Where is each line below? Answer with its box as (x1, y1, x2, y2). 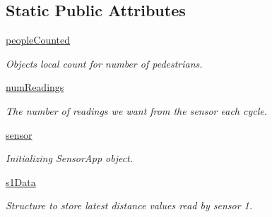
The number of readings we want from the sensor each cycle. (6, 103, 268, 118)
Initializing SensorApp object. (6, 151, 134, 166)
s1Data (6, 174, 36, 189)
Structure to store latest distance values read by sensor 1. (6, 198, 253, 213)
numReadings (6, 80, 64, 94)
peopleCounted (6, 32, 71, 47)
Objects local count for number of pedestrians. (6, 56, 203, 70)
